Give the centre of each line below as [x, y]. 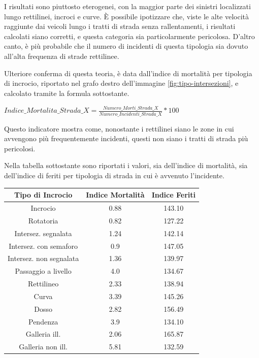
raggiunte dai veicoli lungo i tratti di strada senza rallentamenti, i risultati [120, 26]
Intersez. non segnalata [43, 258]
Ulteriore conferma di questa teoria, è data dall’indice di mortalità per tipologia [128, 73]
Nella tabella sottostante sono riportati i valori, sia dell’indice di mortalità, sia [126, 165]
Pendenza [43, 321]
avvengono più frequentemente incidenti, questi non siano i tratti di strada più [126, 138]
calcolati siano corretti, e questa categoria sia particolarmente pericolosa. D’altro [129, 36]
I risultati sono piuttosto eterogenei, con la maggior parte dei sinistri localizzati [127, 6]
